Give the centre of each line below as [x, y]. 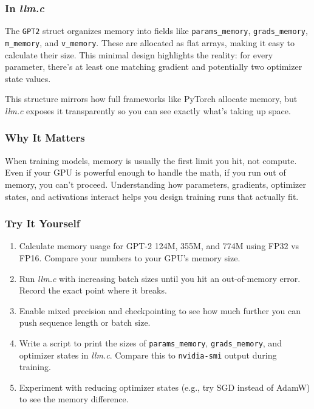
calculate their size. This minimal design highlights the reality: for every [139, 54]
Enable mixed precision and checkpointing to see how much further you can [160, 310]
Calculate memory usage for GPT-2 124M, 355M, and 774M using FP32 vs [159, 246]
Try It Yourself [43, 223]
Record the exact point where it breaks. [93, 290]
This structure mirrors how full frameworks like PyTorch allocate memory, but [151, 99]
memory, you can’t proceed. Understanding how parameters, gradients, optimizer [155, 184]
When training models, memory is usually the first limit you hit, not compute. [151, 160]
